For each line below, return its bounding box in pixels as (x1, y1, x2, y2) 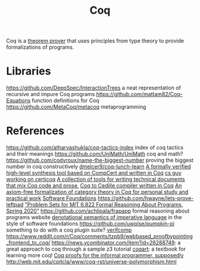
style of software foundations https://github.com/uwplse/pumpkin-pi (6, 220, 174, 227)
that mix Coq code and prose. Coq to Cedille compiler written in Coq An (6, 182, 182, 189)
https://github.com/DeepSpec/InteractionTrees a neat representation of (6, 84, 182, 91)
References (6, 124, 64, 138)
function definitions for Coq (32, 97, 99, 104)
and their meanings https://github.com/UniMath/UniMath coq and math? (6, 150, 183, 158)
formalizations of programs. (6, 44, 74, 51)
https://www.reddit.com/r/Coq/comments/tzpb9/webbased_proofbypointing (6, 233, 193, 240)
